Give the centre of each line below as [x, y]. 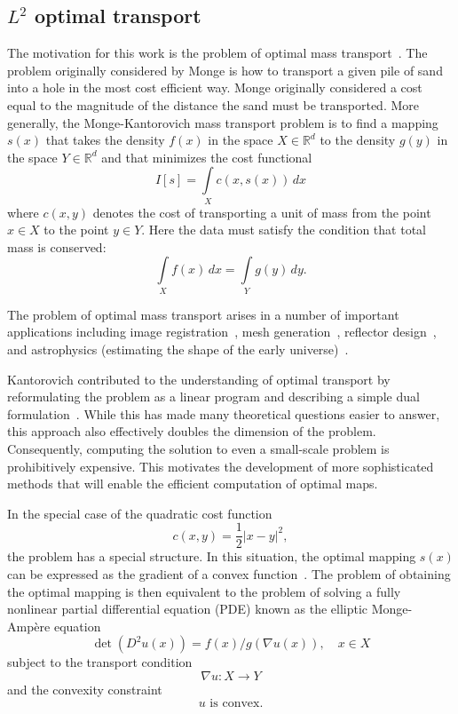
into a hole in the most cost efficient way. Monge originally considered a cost [215, 87]
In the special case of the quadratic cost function [140, 513]
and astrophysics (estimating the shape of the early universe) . [178, 349]
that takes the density [105, 140]
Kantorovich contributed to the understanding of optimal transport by [199, 379]
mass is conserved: [57, 246]
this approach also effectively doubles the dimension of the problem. [192, 431]
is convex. [237, 703]
